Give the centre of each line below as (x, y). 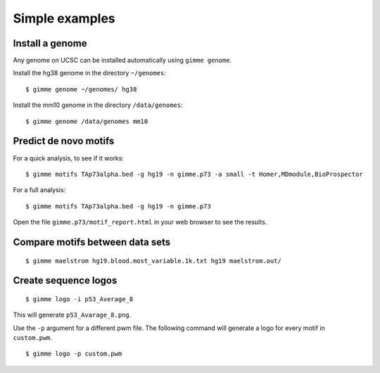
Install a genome (50, 43)
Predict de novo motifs (64, 141)
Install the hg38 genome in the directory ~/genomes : (90, 73)
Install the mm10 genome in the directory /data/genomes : (98, 105)
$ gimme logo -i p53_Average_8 (80, 299)
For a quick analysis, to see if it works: (69, 158)
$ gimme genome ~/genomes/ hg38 (81, 89)
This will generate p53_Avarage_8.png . (72, 315)
